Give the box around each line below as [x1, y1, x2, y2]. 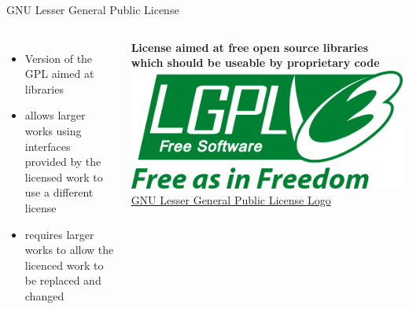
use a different [24, 184, 94, 200]
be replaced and [24, 272, 101, 289]
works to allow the [24, 241, 114, 258]
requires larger [24, 226, 94, 242]
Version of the [24, 50, 93, 66]
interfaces [24, 138, 71, 154]
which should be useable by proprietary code [131, 54, 380, 71]
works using [24, 122, 82, 138]
